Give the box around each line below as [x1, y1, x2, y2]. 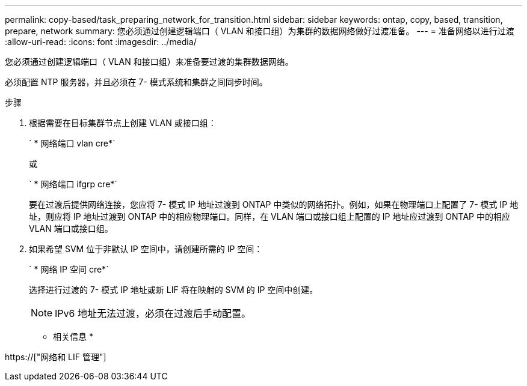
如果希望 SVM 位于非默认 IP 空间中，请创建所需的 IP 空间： [29, 244, 263, 254]
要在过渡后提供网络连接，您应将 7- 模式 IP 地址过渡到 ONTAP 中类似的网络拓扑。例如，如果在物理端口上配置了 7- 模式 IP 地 [29, 199, 519, 210]
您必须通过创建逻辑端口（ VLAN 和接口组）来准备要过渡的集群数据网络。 [5, 56, 294, 67]
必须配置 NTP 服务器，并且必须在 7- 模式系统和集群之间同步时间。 [5, 77, 268, 87]
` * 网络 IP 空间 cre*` [29, 264, 109, 274]
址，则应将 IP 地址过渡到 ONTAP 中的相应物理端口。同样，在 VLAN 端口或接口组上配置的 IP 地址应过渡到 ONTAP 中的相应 [29, 211, 510, 222]
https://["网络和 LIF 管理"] [5, 352, 106, 362]
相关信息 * [53, 331, 93, 342]
